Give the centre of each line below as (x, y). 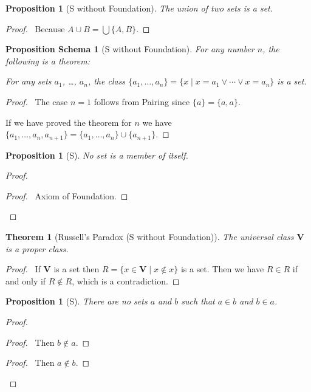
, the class (107, 81)
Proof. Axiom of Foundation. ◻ (67, 195)
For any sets (29, 81)
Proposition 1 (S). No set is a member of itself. (97, 155)
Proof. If (23, 269)
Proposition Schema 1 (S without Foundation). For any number (130, 49)
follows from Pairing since (142, 101)
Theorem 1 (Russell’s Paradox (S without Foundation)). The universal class (150, 236)
